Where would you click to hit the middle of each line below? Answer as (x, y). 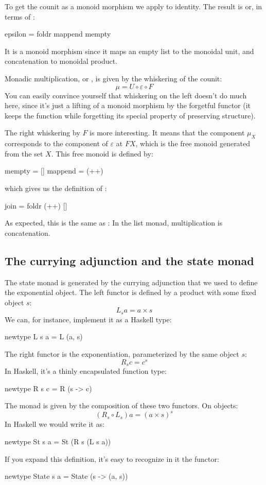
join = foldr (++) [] (36, 205)
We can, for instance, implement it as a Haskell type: (88, 319)
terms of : (20, 16)
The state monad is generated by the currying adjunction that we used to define (131, 282)
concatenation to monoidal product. (61, 61)
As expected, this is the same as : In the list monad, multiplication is (114, 223)
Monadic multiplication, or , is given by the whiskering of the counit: (113, 78)
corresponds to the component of (56, 143)
